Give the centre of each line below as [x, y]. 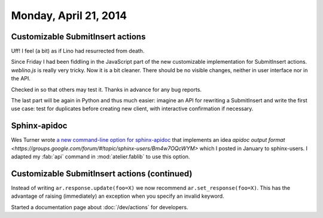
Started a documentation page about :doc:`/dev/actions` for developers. [100, 207]
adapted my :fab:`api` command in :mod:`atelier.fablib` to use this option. [100, 157]
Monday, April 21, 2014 [69, 15]
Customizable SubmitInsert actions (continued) [102, 174]
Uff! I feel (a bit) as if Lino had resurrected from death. [78, 51]
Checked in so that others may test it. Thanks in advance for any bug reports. [106, 89]
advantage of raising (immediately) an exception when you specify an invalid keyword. [118, 196]
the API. [21, 79]
